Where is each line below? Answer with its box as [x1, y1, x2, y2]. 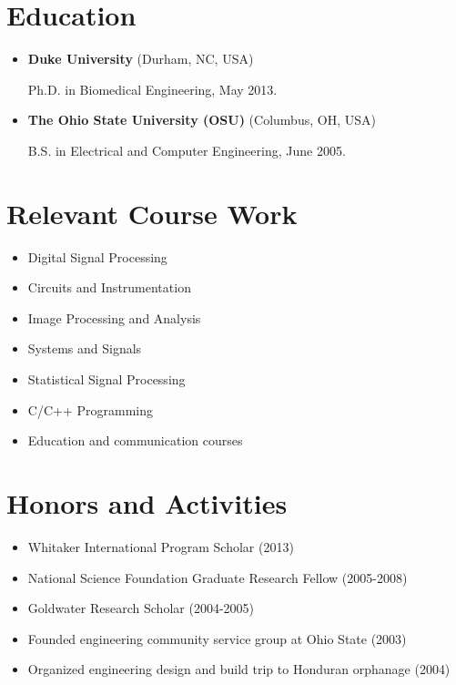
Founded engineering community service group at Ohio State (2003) [27, 629, 407, 648]
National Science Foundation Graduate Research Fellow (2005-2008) [27, 567, 408, 587]
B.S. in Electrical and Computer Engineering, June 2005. [27, 140, 346, 159]
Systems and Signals [27, 339, 142, 358]
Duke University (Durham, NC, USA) [27, 49, 254, 68]
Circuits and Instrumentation [27, 278, 191, 297]
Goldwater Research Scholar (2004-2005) [27, 598, 254, 618]
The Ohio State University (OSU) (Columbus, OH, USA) [27, 110, 376, 129]
